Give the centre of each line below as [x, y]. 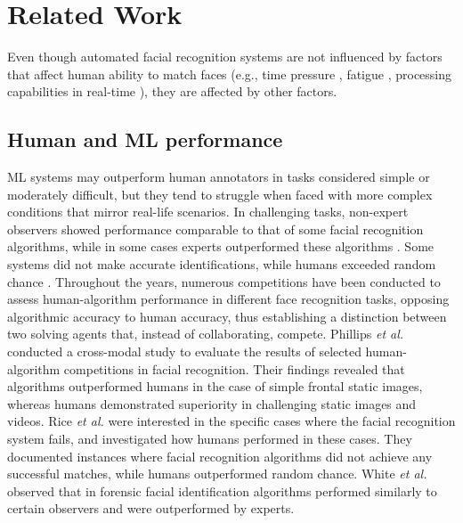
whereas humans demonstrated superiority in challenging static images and [212, 403]
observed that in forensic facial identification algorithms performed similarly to [222, 490]
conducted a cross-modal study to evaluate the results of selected [184, 351]
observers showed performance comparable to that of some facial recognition [215, 229]
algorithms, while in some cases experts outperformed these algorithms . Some [221, 246]
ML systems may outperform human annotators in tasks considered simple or [219, 177]
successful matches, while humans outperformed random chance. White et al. [217, 474]
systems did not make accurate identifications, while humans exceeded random [222, 264]
